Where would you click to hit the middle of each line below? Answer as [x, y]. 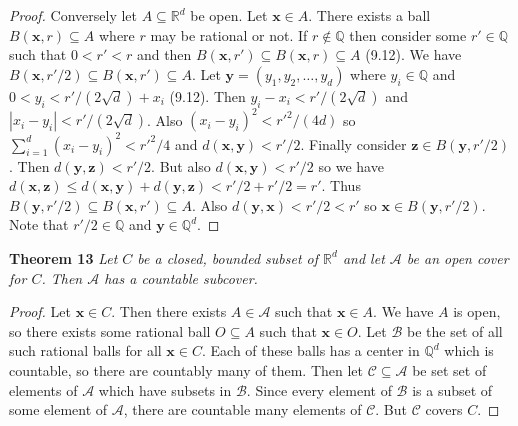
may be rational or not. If [229, 34]
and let [363, 257]
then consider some [408, 34]
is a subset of [452, 389]
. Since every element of [319, 389]
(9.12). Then [207, 95]
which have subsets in [165, 389]
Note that [39, 224]
